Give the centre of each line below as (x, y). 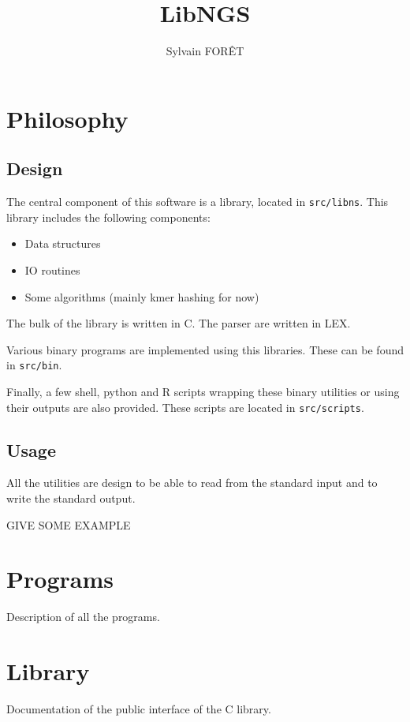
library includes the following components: (108, 217)
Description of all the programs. (83, 617)
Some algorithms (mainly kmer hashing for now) (142, 296)
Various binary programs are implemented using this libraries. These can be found (205, 349)
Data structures (63, 243)
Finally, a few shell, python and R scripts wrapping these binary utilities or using (203, 391)
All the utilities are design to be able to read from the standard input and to (192, 483)
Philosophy (67, 118)
